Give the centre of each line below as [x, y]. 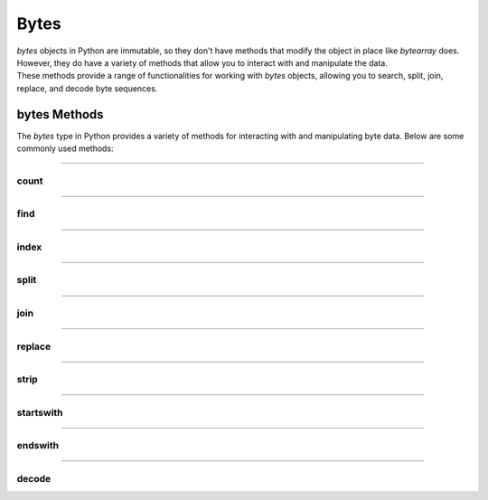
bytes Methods [60, 114]
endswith [38, 446]
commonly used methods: [65, 148]
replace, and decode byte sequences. [87, 88]
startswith [40, 412]
